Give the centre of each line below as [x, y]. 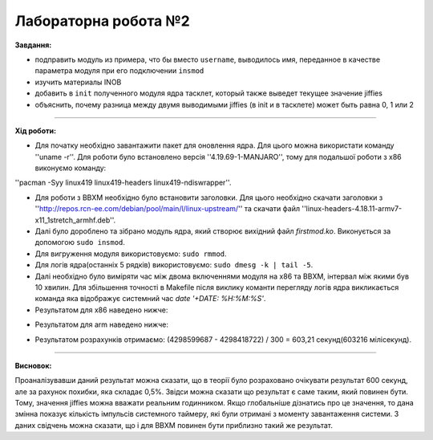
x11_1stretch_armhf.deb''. [75, 220]
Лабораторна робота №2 [102, 21]
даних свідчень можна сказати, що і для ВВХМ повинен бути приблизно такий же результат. [174, 425]
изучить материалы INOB [78, 82]
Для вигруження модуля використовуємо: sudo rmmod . [131, 254]
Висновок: [33, 365]
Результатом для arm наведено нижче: [101, 324]
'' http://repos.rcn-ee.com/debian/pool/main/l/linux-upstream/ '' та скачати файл [168, 209]
